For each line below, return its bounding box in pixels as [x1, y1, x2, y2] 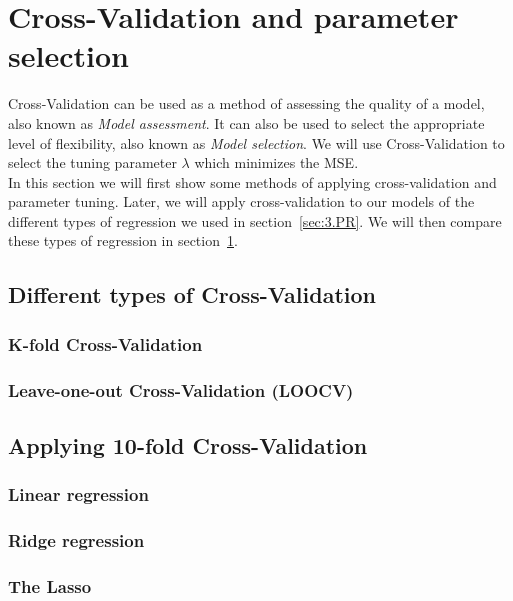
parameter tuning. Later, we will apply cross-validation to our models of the [8, 191, 475, 212]
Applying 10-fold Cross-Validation [8, 429, 368, 460]
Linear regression [8, 482, 149, 507]
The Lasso [8, 573, 92, 598]
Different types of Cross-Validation [8, 279, 376, 310]
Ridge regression [8, 528, 145, 553]
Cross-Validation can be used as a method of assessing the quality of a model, [8, 93, 485, 114]
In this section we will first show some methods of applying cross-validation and [8, 171, 497, 192]
